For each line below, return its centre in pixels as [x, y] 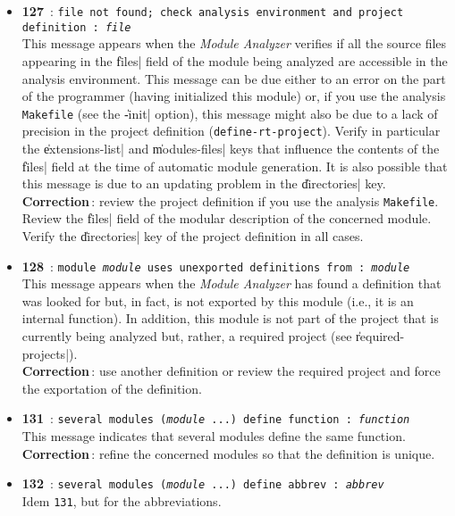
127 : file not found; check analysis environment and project [213, 11]
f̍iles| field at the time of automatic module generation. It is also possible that [235, 166]
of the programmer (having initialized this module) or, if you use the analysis [234, 96]
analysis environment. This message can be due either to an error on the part [234, 78]
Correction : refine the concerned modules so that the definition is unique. [228, 453]
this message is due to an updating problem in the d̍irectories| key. [204, 183]
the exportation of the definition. [112, 388]
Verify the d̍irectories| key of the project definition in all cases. [193, 236]
